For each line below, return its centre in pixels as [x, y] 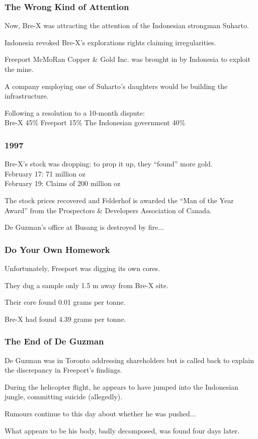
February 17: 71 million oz [45, 173]
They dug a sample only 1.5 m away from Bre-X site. [87, 285]
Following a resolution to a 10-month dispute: [75, 112]
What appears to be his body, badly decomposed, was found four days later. [122, 430]
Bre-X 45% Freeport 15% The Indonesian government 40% [95, 122]
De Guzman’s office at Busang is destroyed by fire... [84, 227]
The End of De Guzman [54, 341]
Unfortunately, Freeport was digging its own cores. [82, 268]
